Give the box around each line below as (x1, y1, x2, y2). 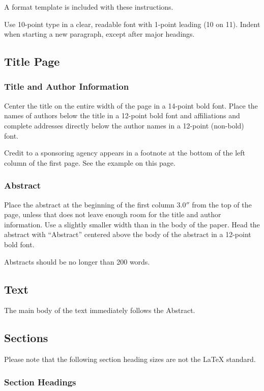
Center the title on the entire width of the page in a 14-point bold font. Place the (4, 100, 258, 111)
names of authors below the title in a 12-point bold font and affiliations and (4, 110, 240, 121)
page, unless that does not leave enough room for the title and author (4, 209, 221, 220)
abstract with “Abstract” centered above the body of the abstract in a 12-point (4, 229, 251, 240)
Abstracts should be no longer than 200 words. (4, 256, 150, 267)
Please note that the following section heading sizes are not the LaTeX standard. (4, 354, 256, 364)
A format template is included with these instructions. (4, 2, 173, 12)
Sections (4, 330, 48, 346)
